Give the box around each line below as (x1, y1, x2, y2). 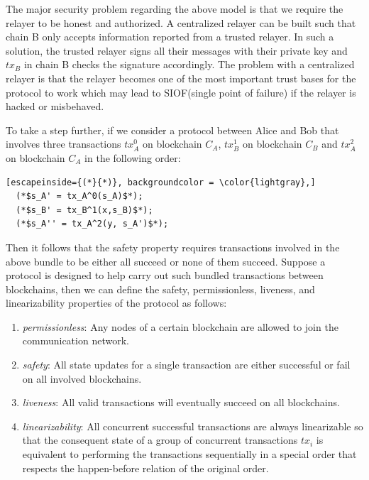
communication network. (22, 333, 129, 348)
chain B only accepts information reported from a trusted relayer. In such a (6, 29, 334, 44)
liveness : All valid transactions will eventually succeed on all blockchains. (22, 395, 340, 410)
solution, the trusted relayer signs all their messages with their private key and (6, 43, 348, 58)
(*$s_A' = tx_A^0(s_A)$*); (16, 191, 143, 202)
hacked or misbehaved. (6, 99, 104, 114)
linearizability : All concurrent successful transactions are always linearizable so (22, 418, 363, 433)
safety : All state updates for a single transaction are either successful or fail (22, 357, 351, 372)
